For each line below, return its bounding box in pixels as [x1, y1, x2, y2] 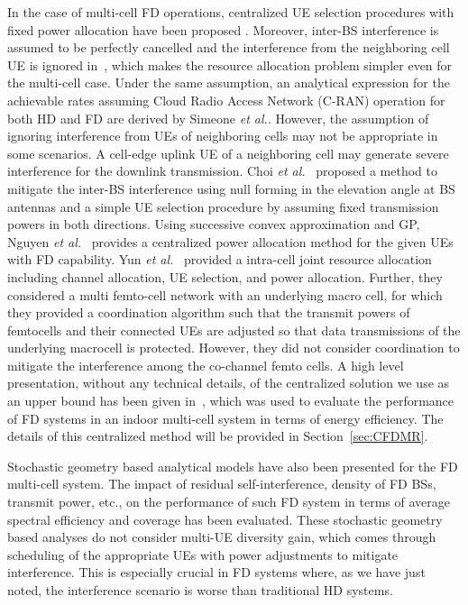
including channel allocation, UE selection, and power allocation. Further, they [7, 267, 443, 286]
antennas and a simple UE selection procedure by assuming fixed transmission [7, 197, 439, 215]
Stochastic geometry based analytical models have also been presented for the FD [7, 456, 458, 475]
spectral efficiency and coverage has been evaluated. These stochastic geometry [7, 509, 443, 528]
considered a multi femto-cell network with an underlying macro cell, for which [7, 285, 443, 304]
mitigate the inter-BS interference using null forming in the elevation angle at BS [7, 179, 455, 197]
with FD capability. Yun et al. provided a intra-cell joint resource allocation [7, 250, 432, 269]
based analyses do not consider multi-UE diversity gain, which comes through [7, 527, 436, 546]
